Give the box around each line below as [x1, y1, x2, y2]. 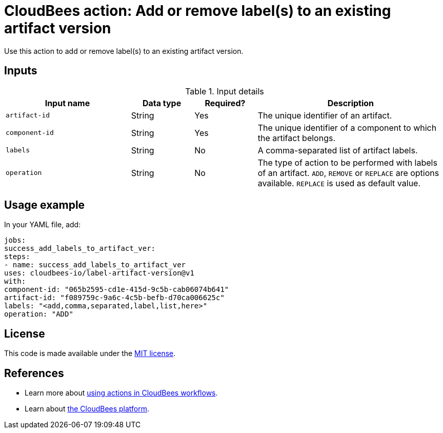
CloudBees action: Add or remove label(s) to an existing [4, 2, 391, 19]
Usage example [4, 199, 85, 212]
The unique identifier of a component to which [257, 122, 437, 133]
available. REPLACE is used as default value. [257, 178, 421, 188]
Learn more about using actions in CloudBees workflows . [25, 388, 218, 398]
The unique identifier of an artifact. [257, 110, 392, 121]
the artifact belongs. [257, 132, 336, 143]
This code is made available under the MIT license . [4, 349, 176, 358]
